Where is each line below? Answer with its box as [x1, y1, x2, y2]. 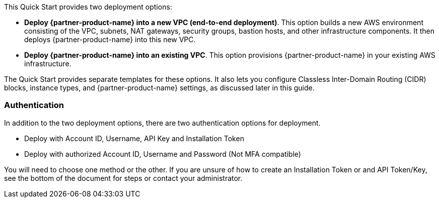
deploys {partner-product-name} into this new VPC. [24, 35, 196, 44]
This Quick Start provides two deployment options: [4, 3, 172, 11]
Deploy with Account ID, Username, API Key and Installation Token [24, 134, 244, 143]
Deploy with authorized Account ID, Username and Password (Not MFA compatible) [24, 149, 301, 158]
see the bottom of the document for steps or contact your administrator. [4, 173, 243, 182]
